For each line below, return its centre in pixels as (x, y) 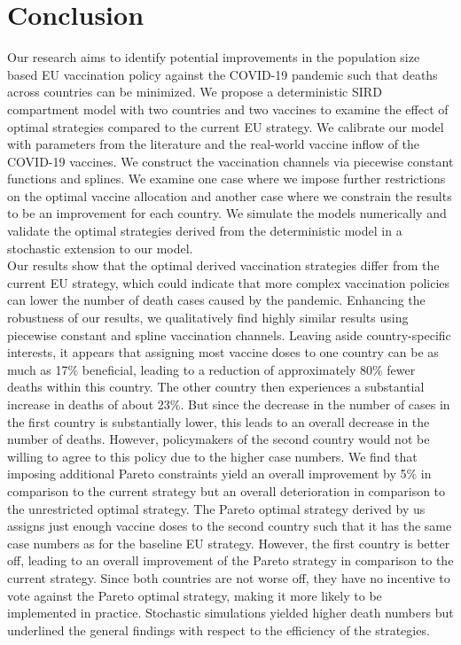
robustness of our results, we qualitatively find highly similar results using (208, 318)
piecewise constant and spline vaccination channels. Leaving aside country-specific (229, 334)
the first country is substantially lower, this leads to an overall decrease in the (219, 421)
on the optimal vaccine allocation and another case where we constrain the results (230, 195)
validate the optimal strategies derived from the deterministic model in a (205, 231)
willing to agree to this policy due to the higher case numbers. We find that (212, 456)
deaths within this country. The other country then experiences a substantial (216, 387)
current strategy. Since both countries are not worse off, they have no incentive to (229, 577)
